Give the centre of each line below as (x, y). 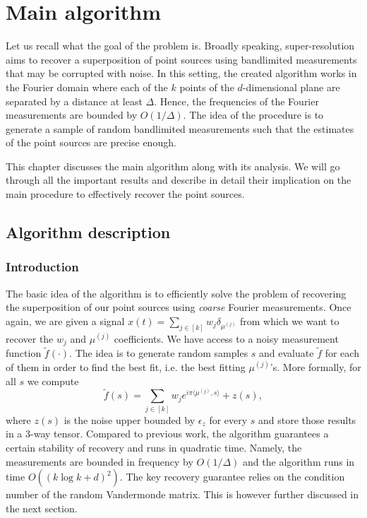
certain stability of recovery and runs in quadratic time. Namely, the (154, 447)
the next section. (42, 508)
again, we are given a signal (65, 320)
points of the (207, 87)
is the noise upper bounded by (130, 419)
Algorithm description (88, 232)
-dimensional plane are (291, 87)
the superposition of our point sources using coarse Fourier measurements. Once (179, 307)
